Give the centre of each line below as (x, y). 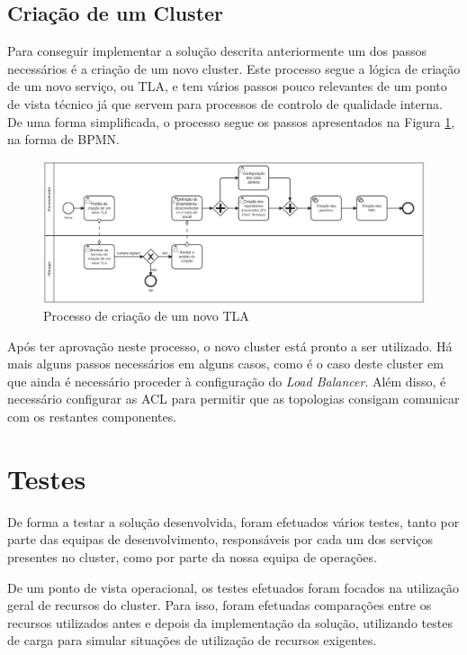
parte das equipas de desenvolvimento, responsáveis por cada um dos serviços (220, 539)
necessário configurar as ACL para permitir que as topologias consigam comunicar (233, 399)
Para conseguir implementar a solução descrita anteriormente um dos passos (217, 51)
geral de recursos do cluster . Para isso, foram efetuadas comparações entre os (220, 605)
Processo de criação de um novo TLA (146, 316)
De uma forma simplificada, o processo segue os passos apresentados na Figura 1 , (231, 121)
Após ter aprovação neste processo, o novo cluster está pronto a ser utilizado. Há (230, 346)
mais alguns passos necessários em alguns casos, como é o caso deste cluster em (225, 364)
